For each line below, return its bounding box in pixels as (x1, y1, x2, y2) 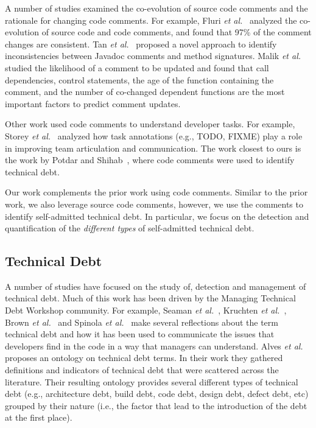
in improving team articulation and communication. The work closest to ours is (5, 141, 301, 154)
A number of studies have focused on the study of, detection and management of (5, 279, 306, 292)
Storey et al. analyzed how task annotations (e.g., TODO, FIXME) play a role (5, 129, 303, 142)
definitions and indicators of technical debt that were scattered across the (5, 363, 279, 376)
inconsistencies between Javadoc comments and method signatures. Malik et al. (5, 49, 301, 62)
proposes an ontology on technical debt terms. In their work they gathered (5, 351, 283, 364)
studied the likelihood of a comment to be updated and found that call (5, 61, 269, 74)
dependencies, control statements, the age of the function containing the (5, 73, 274, 86)
